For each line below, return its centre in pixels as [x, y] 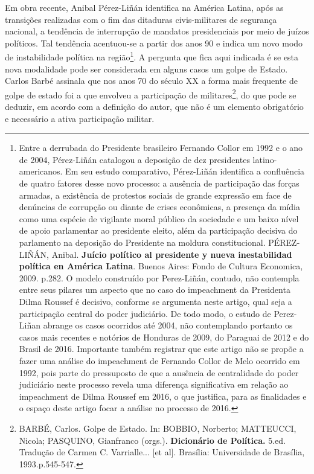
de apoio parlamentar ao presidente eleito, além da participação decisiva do [158, 230]
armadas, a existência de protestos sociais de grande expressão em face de [155, 195]
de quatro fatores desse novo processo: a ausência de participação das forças [159, 183]
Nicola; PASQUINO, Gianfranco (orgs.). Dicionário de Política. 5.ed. [152, 440]
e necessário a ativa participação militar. [80, 118]
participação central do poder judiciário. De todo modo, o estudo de [145, 313]
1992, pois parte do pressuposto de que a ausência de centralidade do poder [159, 372]
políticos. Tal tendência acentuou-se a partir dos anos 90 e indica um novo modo [154, 43]
